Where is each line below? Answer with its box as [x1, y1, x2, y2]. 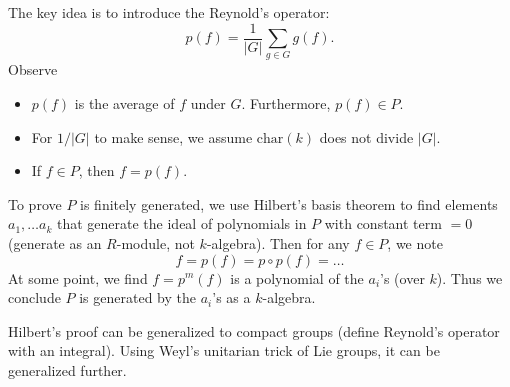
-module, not [116, 232, 195, 253]
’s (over [380, 267, 425, 288]
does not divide [319, 126, 414, 147]
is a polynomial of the [230, 267, 364, 288]
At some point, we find [8, 267, 148, 288]
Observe [8, 59, 58, 80]
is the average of [74, 92, 175, 113]
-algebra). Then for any [206, 232, 350, 253]
